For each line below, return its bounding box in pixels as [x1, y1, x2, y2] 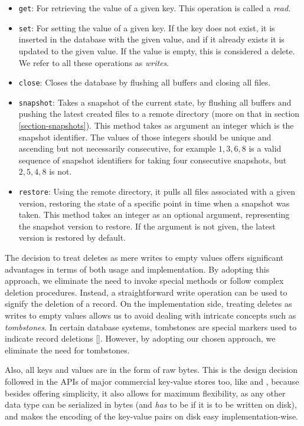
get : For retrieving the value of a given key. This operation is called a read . [18, 2, 291, 14]
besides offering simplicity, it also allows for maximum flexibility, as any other [5, 386, 286, 399]
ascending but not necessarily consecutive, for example [18, 142, 216, 155]
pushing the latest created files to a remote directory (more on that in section [18, 107, 300, 120]
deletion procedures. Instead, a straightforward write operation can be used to [5, 286, 287, 298]
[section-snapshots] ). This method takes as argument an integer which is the [18, 119, 294, 131]
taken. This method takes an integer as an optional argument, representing [18, 208, 290, 221]
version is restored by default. [18, 231, 126, 244]
